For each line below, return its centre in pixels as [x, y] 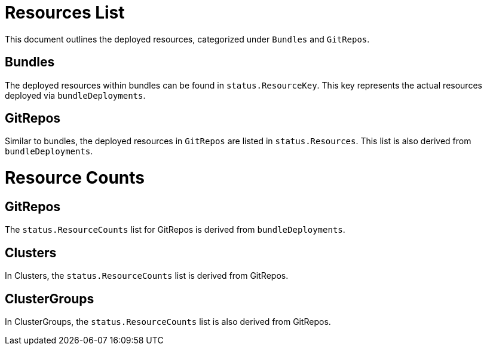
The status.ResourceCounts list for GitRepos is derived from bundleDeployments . [175, 230]
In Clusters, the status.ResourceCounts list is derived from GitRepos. [147, 276]
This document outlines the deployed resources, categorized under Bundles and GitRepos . [187, 39]
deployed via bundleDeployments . [75, 95]
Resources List [65, 13]
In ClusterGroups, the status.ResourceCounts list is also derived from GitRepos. [168, 322]
